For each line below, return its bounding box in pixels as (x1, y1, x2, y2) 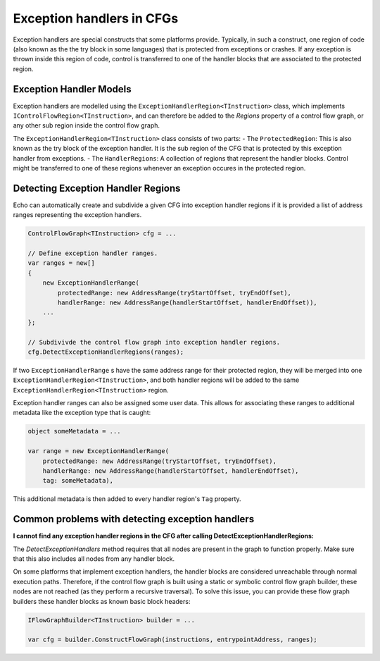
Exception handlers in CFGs (13, 11, 179, 26)
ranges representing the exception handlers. (13, 211, 142, 219)
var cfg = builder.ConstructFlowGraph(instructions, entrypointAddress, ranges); (27, 636, 318, 644)
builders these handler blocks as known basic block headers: (13, 597, 191, 605)
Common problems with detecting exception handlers (13, 513, 255, 525)
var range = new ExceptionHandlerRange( (27, 447, 169, 455)
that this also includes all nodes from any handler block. (13, 555, 175, 563)
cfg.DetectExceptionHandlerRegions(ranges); (27, 347, 184, 356)
